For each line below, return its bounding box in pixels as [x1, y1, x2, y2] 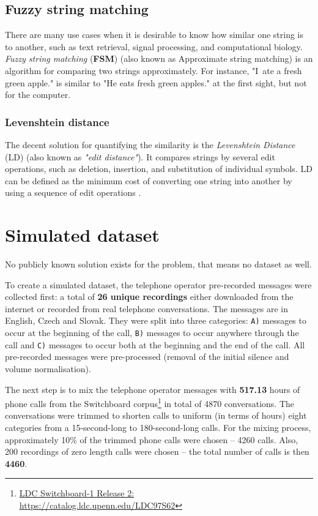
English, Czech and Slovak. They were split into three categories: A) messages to [5, 314, 306, 327]
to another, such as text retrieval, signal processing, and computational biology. [5, 40, 303, 53]
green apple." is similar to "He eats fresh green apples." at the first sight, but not [5, 76, 307, 89]
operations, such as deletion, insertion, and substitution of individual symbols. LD [5, 162, 312, 175]
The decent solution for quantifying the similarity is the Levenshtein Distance [5, 138, 295, 151]
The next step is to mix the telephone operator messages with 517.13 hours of [5, 383, 300, 395]
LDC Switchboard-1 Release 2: [19, 487, 135, 499]
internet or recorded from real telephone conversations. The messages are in [5, 302, 289, 315]
